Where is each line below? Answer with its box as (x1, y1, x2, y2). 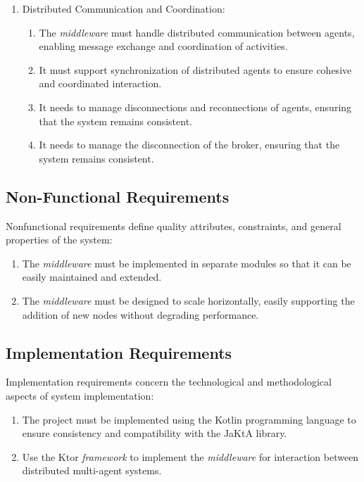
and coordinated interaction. (39, 76, 162, 91)
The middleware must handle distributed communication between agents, (39, 25, 355, 39)
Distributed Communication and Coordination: (22, 1, 225, 15)
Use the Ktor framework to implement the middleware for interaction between (22, 449, 359, 464)
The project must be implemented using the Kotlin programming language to (22, 412, 356, 426)
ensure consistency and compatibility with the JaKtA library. (22, 426, 287, 440)
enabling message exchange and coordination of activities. (39, 39, 288, 53)
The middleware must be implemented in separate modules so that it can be (22, 255, 351, 270)
